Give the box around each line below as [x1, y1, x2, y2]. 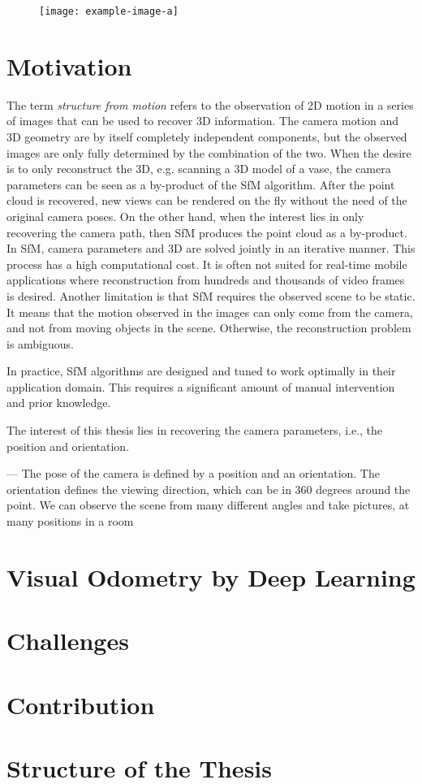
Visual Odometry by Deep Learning [6, 560, 416, 593]
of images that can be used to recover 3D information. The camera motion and [6, 112, 399, 129]
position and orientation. [6, 437, 130, 454]
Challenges [6, 624, 129, 657]
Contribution [6, 687, 155, 721]
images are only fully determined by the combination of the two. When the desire [6, 144, 411, 161]
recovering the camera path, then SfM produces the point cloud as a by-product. [6, 223, 407, 240]
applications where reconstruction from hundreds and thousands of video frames [6, 271, 405, 288]
